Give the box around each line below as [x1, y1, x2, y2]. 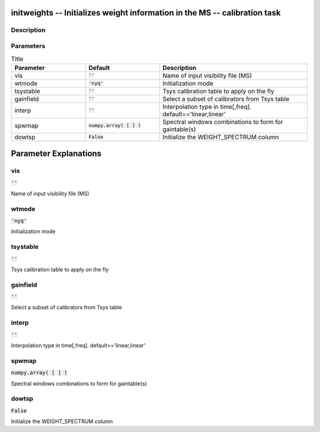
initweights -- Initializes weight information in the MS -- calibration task [11, 8, 281, 18]
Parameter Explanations [11, 149, 102, 159]
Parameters [11, 41, 46, 50]
